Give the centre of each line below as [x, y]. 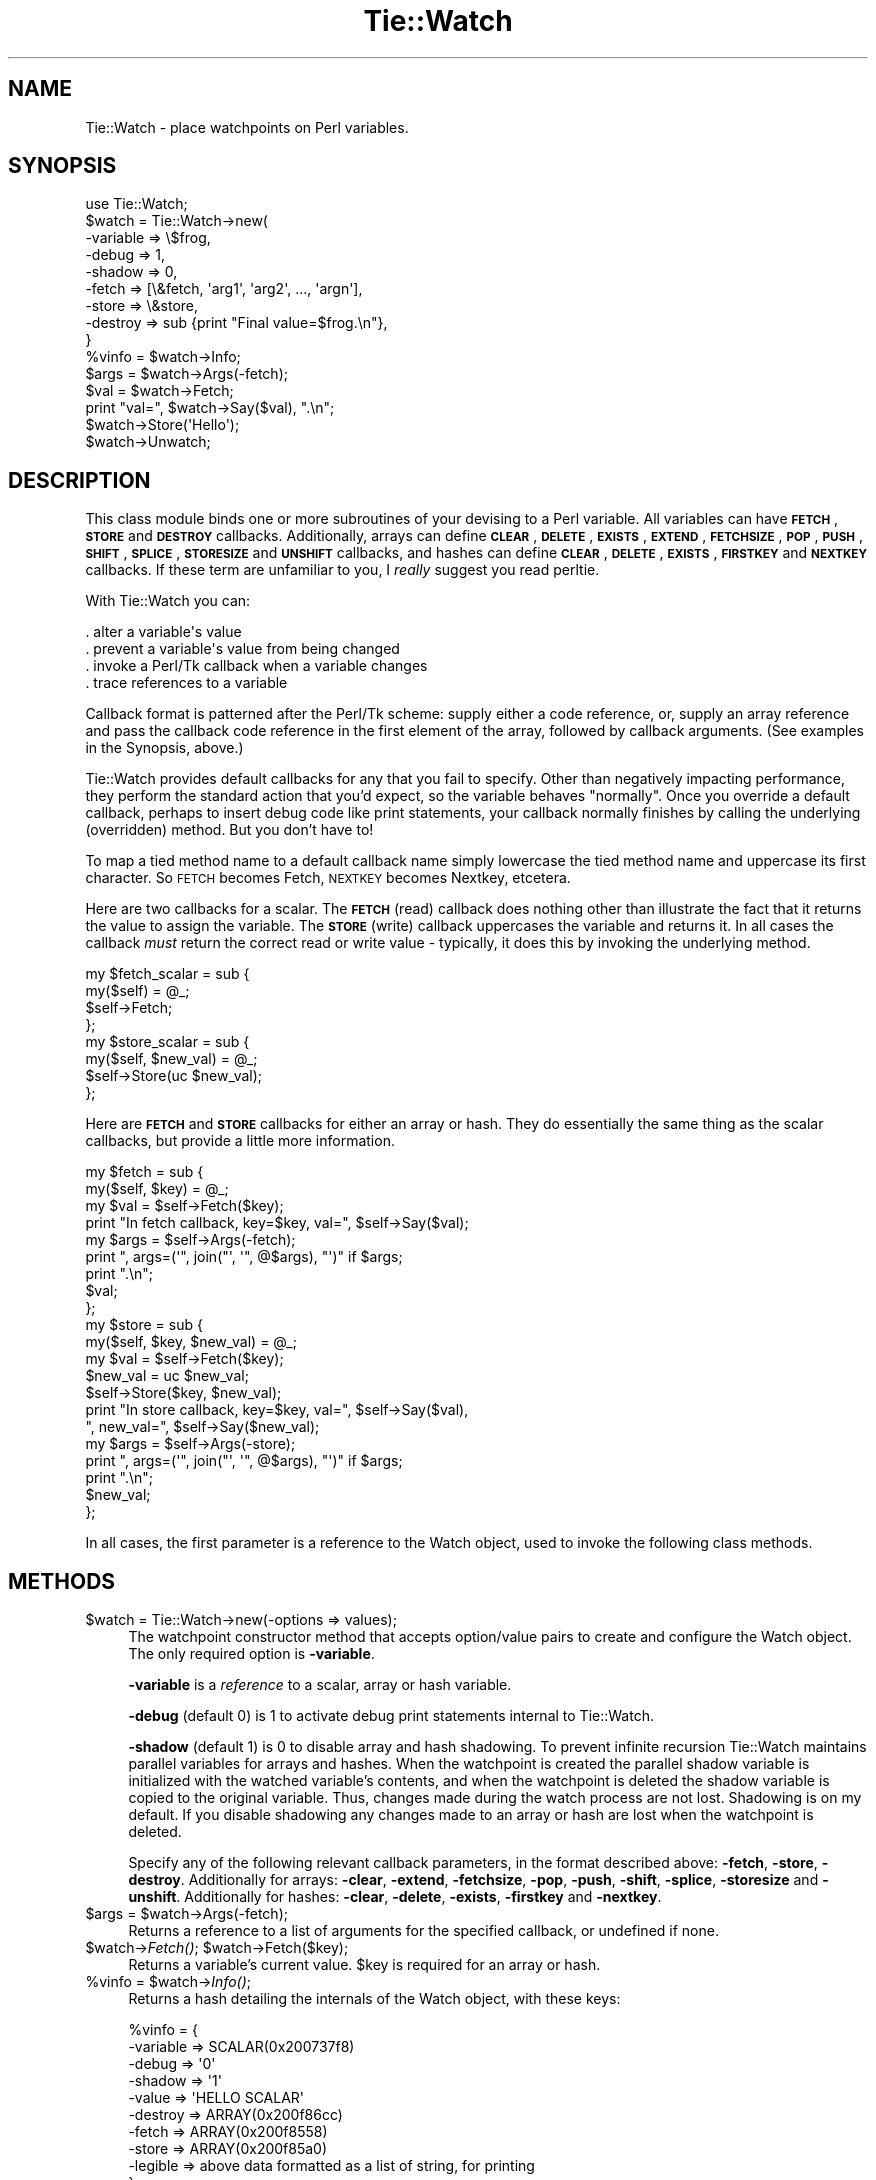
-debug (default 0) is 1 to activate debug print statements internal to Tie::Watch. [391, 1716]
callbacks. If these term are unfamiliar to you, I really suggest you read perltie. [342, 570]
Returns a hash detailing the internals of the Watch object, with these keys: [374, 1999]
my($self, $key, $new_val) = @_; [191, 1342]
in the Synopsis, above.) [164, 748]
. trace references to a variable [186, 683]
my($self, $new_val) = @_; [171, 1059]
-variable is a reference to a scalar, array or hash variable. [320, 1685]
